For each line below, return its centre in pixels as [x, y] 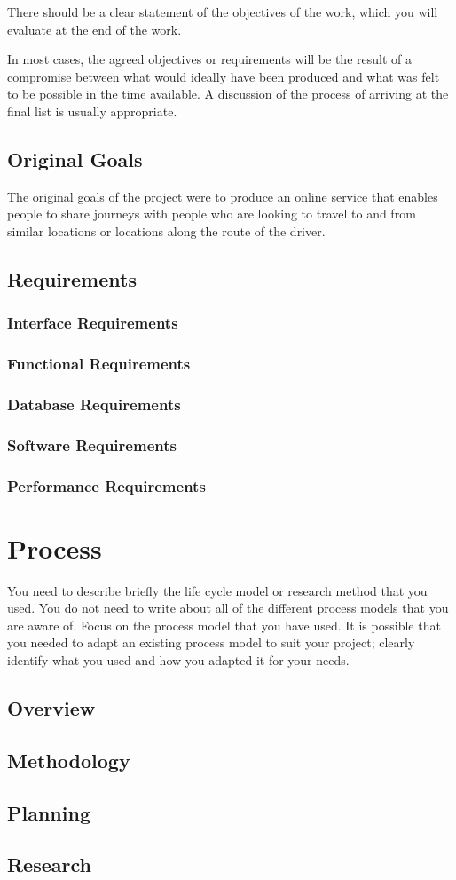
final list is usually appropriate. [92, 111]
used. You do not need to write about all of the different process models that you [228, 608]
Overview [51, 708]
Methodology [69, 760]
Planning [49, 812]
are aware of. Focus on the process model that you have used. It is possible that [224, 625]
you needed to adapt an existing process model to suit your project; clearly [211, 642]
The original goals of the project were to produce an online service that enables [223, 196]
